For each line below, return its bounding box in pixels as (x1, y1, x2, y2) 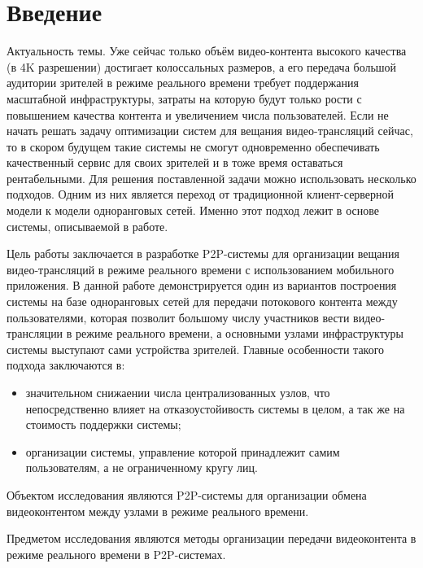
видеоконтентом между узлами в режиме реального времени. (7, 502, 309, 519)
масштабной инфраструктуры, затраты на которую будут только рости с (7, 90, 362, 107)
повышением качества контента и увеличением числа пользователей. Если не (7, 106, 389, 123)
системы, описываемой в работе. (7, 217, 168, 234)
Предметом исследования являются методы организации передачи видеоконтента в (7, 530, 416, 547)
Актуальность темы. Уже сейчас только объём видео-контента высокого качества (7, 42, 407, 59)
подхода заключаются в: (7, 356, 125, 374)
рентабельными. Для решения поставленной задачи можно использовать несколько (7, 169, 416, 186)
